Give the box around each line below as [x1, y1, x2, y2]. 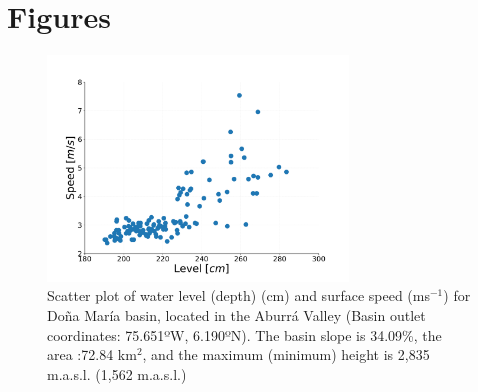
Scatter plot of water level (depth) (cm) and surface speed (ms [47, 285, 430, 306]
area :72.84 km [47, 344, 137, 365]
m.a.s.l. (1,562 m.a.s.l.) [47, 363, 187, 384]
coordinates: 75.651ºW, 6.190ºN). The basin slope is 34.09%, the [47, 324, 442, 345]
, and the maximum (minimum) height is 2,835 [142, 344, 430, 365]
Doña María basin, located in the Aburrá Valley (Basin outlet [47, 305, 426, 326]
